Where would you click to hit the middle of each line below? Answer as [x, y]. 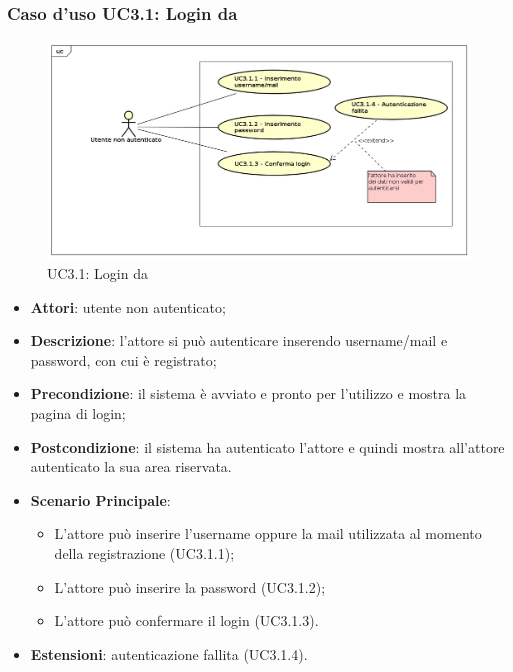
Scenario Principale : [100, 499]
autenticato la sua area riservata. [131, 466]
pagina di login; [78, 412]
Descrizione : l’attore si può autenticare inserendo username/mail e [239, 340]
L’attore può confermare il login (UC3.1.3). [186, 620]
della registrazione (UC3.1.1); [144, 552]
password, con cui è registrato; [123, 359]
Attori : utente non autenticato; [128, 306]
